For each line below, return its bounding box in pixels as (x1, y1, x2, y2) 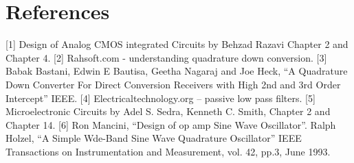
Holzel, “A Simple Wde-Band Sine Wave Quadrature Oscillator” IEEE (5, 131, 302, 145)
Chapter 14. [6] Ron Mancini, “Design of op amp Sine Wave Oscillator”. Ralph (5, 117, 336, 131)
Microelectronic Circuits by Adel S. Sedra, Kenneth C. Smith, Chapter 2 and (5, 104, 331, 118)
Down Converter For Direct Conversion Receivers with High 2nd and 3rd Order (5, 77, 341, 91)
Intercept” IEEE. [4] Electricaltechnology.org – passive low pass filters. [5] (5, 90, 316, 105)
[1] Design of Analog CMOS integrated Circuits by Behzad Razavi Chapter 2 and (5, 37, 349, 51)
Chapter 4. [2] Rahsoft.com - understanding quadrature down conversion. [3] (5, 50, 327, 64)
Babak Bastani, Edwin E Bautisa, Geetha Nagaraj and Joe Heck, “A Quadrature (5, 64, 348, 78)
